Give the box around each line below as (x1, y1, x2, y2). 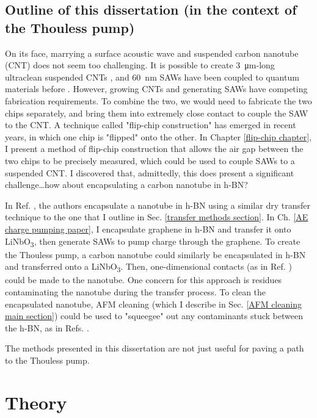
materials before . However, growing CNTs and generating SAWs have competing (5, 82, 308, 95)
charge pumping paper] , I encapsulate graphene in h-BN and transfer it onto (5, 222, 291, 235)
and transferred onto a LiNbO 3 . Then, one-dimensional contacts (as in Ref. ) (5, 260, 292, 275)
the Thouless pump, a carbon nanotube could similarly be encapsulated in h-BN (5, 248, 306, 261)
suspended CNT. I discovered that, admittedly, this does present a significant (5, 166, 294, 179)
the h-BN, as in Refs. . (5, 321, 89, 334)
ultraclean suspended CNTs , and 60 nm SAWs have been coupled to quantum (5, 70, 299, 83)
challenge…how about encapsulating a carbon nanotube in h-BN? (5, 178, 248, 191)
